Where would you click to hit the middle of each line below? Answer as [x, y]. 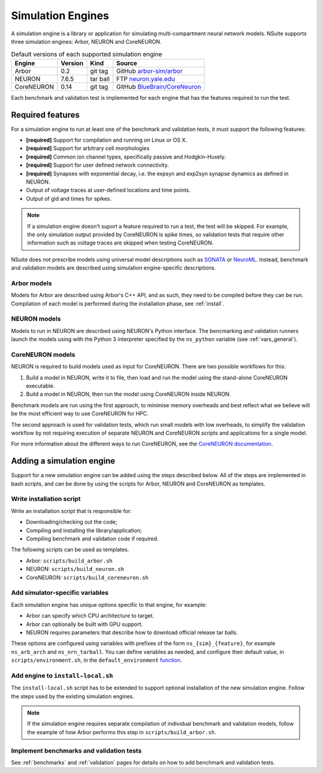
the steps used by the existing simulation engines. [73, 696]
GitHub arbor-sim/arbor [150, 71]
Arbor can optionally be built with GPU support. [84, 624]
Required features [45, 114]
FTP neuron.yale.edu [146, 79]
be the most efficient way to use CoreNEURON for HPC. [80, 414]
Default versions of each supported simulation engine [87, 54]
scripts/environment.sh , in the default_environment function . [97, 660]
